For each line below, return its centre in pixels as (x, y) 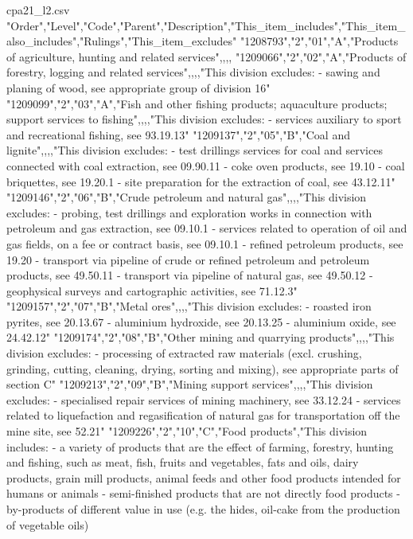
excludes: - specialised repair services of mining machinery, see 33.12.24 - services (204, 399)
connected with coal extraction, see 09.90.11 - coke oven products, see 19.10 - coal (206, 165)
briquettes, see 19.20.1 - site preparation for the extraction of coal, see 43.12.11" (201, 181)
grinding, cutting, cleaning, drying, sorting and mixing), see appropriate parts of (203, 368)
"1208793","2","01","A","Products (319, 41)
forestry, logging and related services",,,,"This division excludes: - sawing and (193, 72)
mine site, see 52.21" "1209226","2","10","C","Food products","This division (187, 431)
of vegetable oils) (48, 524)
